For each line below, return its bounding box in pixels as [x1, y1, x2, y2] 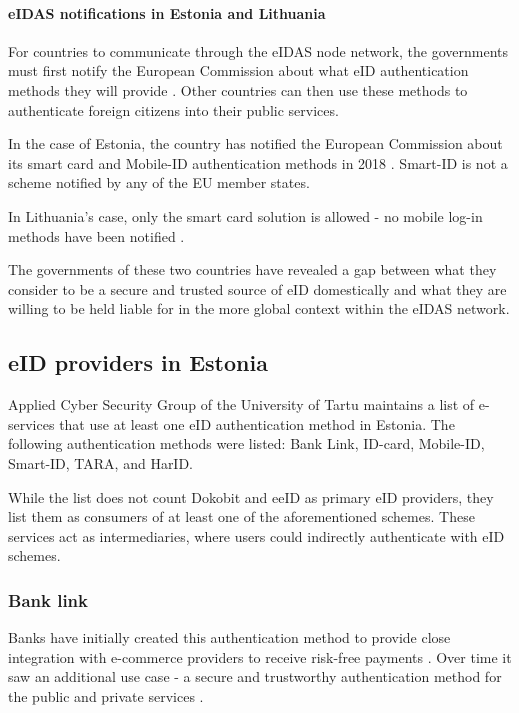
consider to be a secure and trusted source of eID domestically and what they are [8, 278, 507, 299]
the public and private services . [8, 685, 204, 706]
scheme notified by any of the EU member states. [8, 172, 310, 193]
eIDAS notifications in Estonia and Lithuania [8, 2, 326, 23]
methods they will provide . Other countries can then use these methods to [8, 79, 468, 100]
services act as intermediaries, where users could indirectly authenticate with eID [8, 525, 505, 546]
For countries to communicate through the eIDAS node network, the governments [8, 40, 509, 61]
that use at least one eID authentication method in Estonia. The [59, 413, 455, 434]
